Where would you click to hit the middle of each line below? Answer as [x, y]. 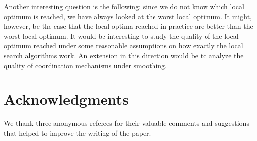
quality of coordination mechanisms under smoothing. [85, 65]
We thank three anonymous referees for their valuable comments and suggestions [127, 123]
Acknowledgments [66, 99]
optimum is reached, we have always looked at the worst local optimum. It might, [128, 16]
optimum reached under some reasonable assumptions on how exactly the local [124, 45]
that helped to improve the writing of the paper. [77, 132]
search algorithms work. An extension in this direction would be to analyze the [124, 55]
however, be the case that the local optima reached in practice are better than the [128, 26]
